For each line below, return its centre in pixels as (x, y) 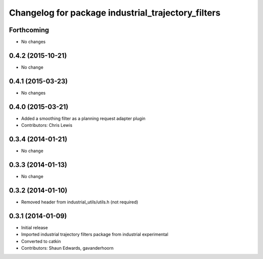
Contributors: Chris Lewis (47, 125)
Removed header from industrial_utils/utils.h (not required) (80, 202)
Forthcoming (29, 30)
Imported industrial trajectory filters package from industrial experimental (95, 235)
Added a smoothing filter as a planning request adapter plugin (83, 118)
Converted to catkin (41, 241)
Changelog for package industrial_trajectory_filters (115, 13)
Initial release (35, 227)
